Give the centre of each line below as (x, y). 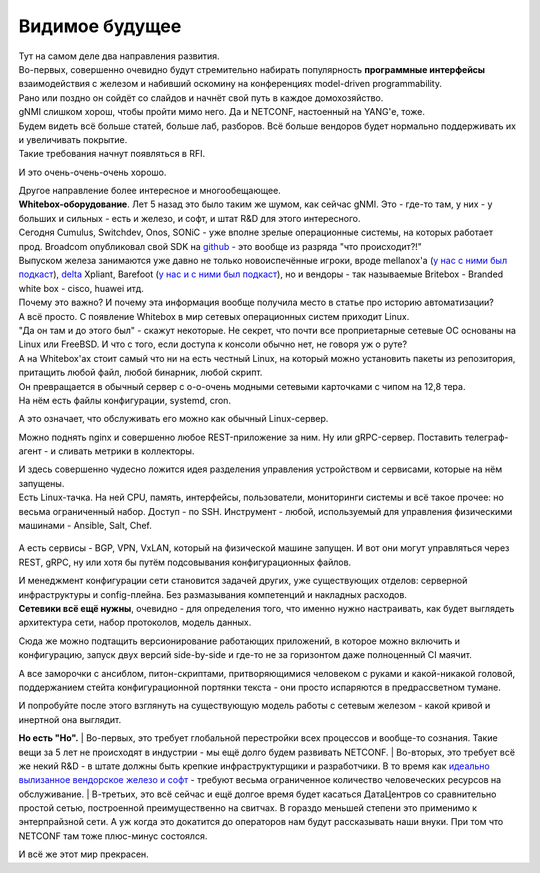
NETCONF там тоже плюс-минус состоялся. (113, 836)
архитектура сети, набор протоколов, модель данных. (135, 622)
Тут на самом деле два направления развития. (119, 56)
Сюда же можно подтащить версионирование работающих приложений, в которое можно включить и (239, 641)
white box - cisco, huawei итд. (81, 288)
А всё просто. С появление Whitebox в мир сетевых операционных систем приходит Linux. (214, 316)
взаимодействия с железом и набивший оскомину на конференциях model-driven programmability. (230, 84)
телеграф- (486, 437)
